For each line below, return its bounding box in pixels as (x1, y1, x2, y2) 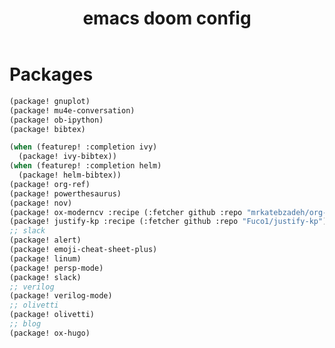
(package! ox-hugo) (9, 328, 91, 338)
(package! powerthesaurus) (9, 188, 122, 199)
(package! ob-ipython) (9, 115, 104, 125)
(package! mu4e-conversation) (9, 105, 136, 116)
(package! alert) (9, 235, 82, 246)
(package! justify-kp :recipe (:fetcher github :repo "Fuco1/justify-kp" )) (9, 217, 332, 227)
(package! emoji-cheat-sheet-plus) (9, 245, 158, 255)
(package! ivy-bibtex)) (18, 152, 117, 162)
